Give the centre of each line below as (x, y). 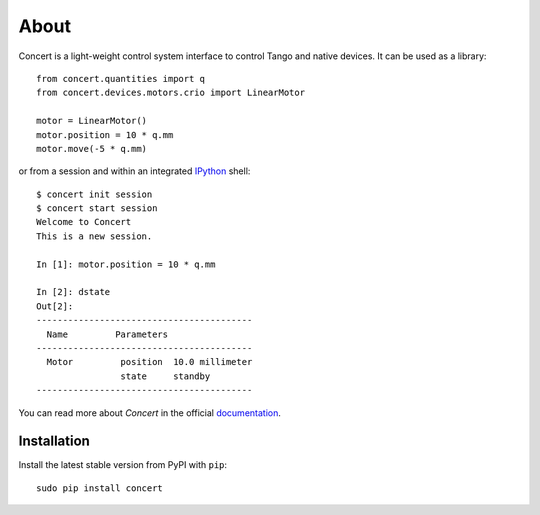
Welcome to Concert (84, 222)
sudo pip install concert (100, 488)
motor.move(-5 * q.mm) (92, 148)
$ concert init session (94, 194)
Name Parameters (107, 334)
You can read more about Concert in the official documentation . (150, 412)
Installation (54, 441)
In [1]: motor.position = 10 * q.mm (126, 264)
